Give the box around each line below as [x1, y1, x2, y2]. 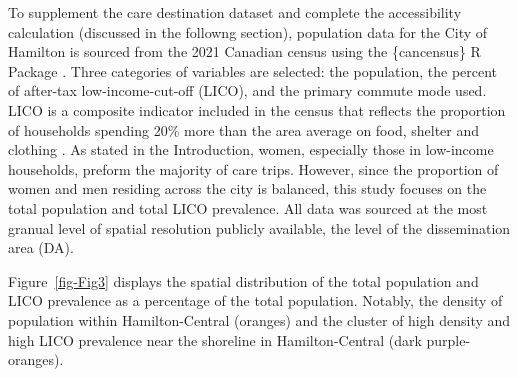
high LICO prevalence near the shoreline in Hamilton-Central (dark [8, 329, 422, 350]
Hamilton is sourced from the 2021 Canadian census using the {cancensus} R [8, 41, 481, 62]
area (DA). [8, 237, 74, 258]
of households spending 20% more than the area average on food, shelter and [8, 119, 480, 140]
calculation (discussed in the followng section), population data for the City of [8, 21, 488, 42]
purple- [426, 329, 471, 350]
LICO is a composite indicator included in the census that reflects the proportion [8, 99, 506, 120]
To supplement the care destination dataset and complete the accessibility [8, 2, 462, 22]
